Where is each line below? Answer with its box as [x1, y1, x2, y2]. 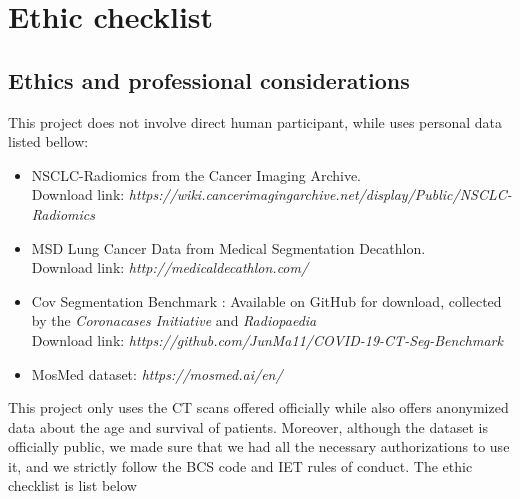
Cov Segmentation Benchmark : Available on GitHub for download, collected [31, 290, 502, 311]
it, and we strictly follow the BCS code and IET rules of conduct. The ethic [8, 455, 473, 476]
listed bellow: [8, 131, 89, 152]
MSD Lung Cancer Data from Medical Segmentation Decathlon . [31, 237, 426, 258]
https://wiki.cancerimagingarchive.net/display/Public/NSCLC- [128, 184, 512, 205]
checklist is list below [8, 475, 137, 496]
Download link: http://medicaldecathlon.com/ [31, 257, 309, 278]
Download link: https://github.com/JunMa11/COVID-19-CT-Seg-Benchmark [31, 329, 503, 350]
